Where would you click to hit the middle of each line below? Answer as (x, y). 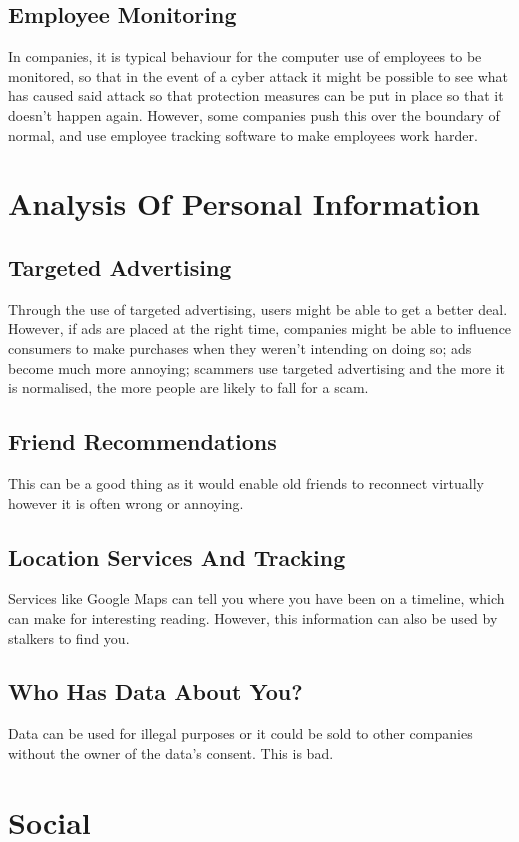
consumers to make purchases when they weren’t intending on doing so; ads (240, 347)
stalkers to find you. (69, 637)
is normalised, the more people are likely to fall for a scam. (188, 387)
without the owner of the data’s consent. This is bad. (171, 752)
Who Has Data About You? (155, 691)
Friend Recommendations (142, 441)
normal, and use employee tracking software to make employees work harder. (243, 134)
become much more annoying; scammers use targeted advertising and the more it (257, 367)
